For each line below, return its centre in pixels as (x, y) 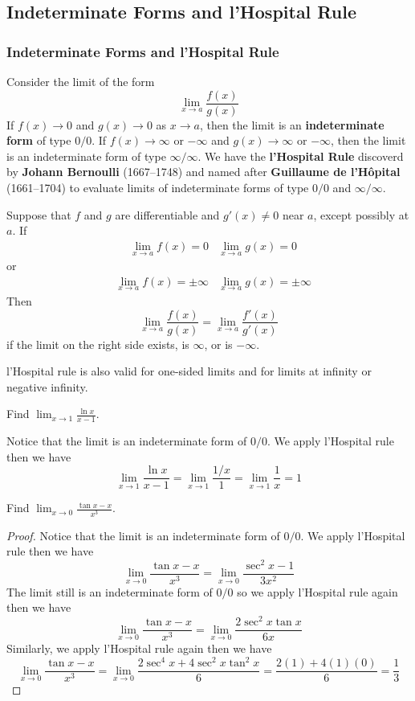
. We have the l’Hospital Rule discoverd (301, 156)
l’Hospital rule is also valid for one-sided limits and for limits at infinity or (189, 371)
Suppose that (39, 214)
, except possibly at (361, 214)
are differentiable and (167, 214)
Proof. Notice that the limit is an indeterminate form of (143, 535)
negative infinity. (47, 386)
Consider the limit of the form (81, 81)
